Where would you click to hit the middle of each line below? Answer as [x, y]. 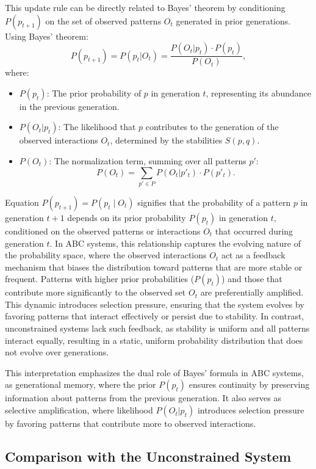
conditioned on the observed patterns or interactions [103, 231]
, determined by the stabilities [166, 140]
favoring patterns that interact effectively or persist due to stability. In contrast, [155, 316]
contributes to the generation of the [212, 127]
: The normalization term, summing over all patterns [148, 161]
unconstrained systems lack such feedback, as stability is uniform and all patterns [157, 328]
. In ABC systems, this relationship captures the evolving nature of [175, 243]
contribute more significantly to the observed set [95, 292]
